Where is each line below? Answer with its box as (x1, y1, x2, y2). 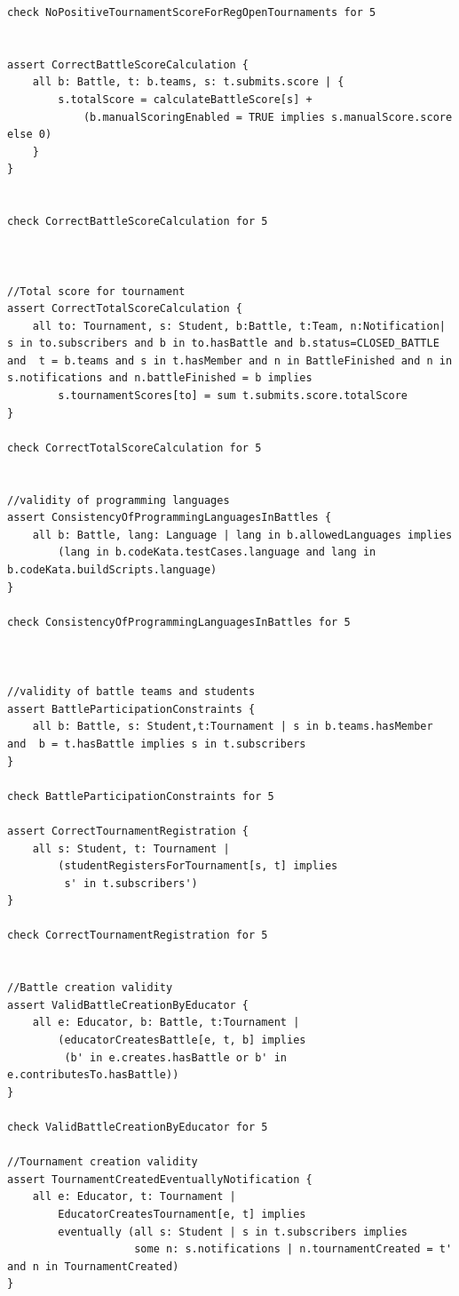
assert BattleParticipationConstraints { (7, 702, 256, 716)
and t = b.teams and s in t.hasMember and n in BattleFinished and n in (7, 354, 453, 367)
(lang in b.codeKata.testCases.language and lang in (58, 546, 376, 559)
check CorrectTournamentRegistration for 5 (7, 929, 268, 942)
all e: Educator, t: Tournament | (32, 1190, 236, 1204)
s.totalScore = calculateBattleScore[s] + (58, 92, 313, 106)
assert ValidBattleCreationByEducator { (7, 998, 249, 1012)
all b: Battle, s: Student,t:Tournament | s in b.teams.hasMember (32, 720, 433, 733)
